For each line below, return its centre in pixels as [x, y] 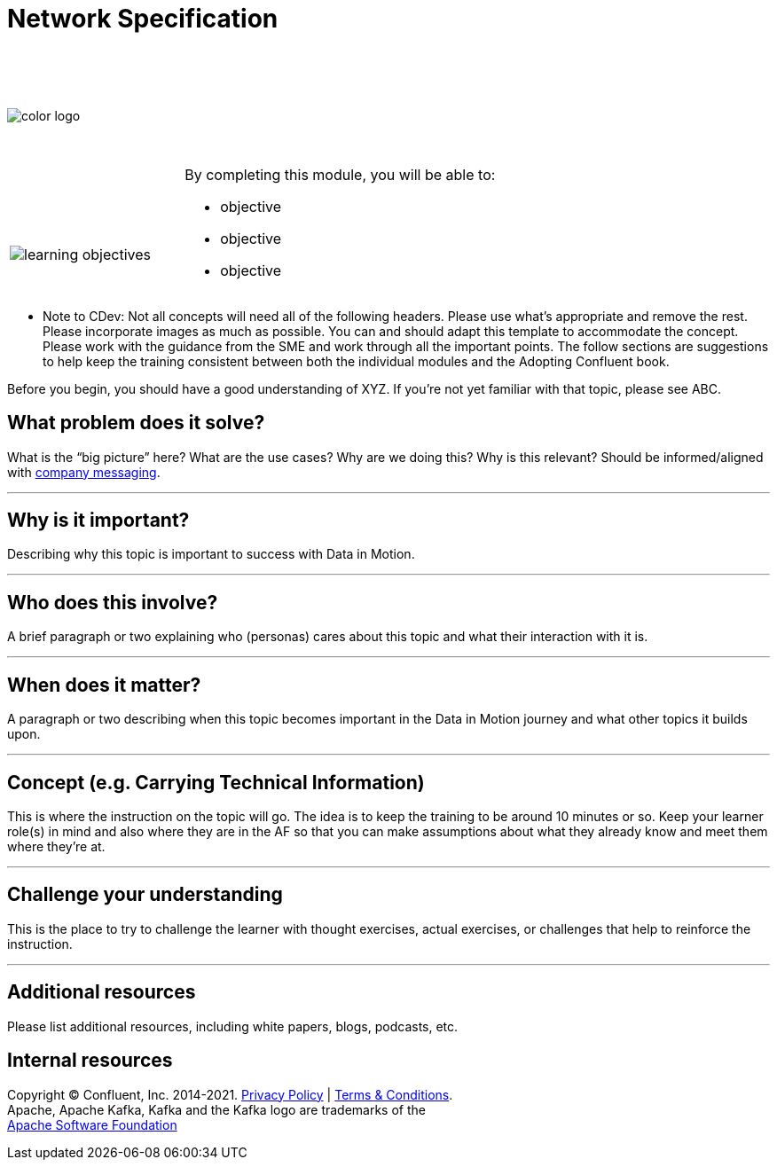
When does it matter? [104, 685]
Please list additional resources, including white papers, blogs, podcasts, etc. [233, 1026]
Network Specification [143, 19]
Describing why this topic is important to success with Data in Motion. [211, 554]
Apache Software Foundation [92, 1124]
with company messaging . [84, 472]
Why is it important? [98, 521]
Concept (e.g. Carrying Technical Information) [216, 782]
